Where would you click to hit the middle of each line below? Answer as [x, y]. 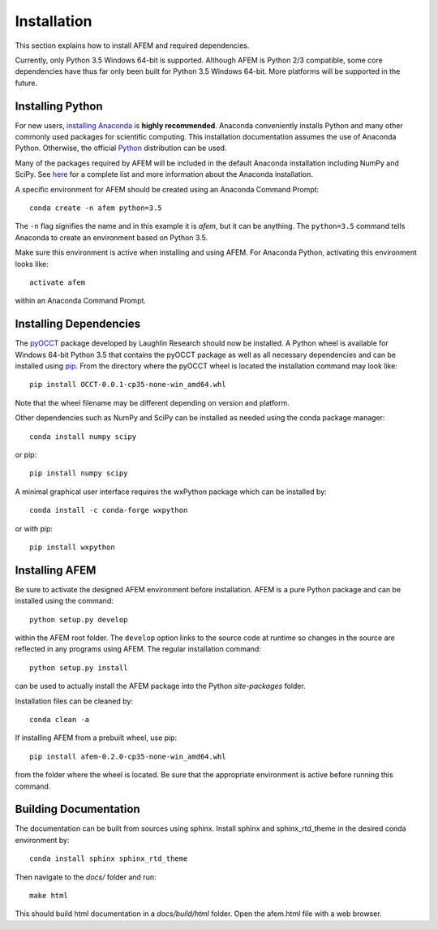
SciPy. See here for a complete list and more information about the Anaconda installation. [164, 174]
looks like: [32, 264]
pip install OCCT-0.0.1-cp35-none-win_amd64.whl [128, 385]
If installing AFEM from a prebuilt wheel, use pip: [96, 738]
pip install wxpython [72, 547]
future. [26, 83]
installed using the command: [64, 601]
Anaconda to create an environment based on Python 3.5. [112, 237]
